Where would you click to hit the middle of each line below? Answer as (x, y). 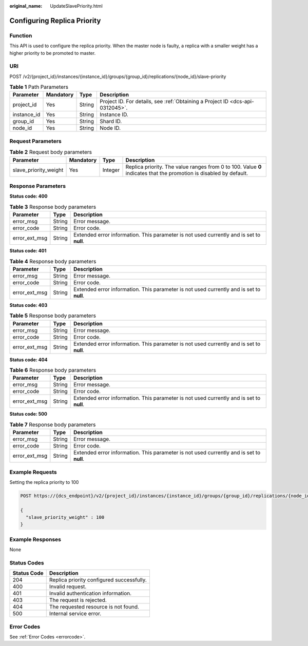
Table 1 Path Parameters (39, 87)
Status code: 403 (28, 305)
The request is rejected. (78, 600)
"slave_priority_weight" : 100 (65, 517)
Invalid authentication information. (90, 594)
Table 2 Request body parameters (51, 152)
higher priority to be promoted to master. (53, 53)
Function (21, 35)
